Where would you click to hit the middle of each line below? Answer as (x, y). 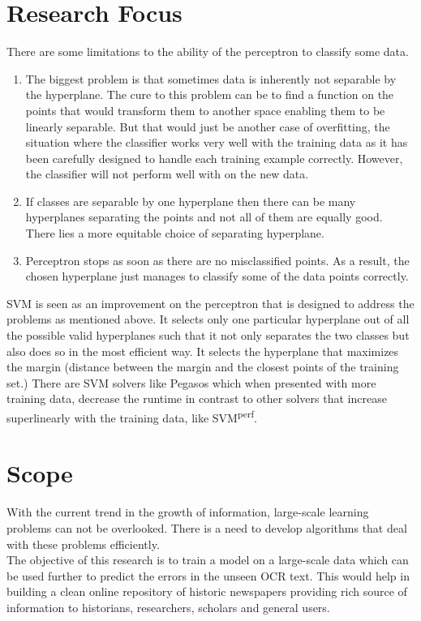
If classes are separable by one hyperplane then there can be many (191, 201)
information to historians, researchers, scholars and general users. (168, 607)
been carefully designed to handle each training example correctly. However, (214, 158)
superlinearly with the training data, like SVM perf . (132, 416)
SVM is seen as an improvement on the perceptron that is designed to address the (210, 303)
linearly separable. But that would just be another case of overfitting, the (208, 126)
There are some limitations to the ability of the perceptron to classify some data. (208, 51)
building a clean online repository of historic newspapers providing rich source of (207, 591)
